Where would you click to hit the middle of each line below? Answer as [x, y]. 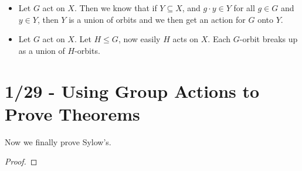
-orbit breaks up [269, 39]
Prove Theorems [72, 113]
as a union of [42, 50]
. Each [219, 39]
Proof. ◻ [21, 161]
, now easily [139, 39]
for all [244, 8]
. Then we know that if [116, 8]
